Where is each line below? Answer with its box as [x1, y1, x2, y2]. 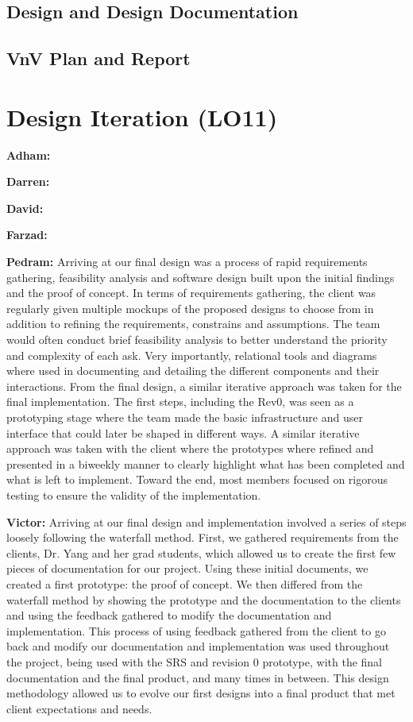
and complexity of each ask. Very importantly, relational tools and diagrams [6, 346, 377, 363]
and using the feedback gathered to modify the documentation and [6, 607, 332, 624]
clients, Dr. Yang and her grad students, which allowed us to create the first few [6, 544, 396, 561]
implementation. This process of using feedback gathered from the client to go [6, 622, 386, 639]
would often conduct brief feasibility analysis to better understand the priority [6, 331, 388, 348]
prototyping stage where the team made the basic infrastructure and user [6, 409, 363, 425]
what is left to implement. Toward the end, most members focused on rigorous [6, 471, 388, 488]
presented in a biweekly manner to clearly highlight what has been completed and [6, 455, 405, 472]
